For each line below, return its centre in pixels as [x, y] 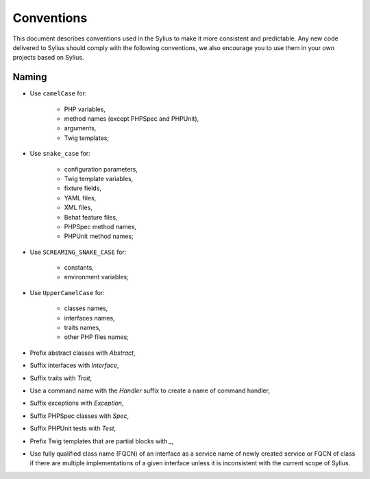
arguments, [80, 128]
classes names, [86, 308]
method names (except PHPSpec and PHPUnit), [132, 119]
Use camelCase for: [58, 93]
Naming [30, 77]
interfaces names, [90, 318]
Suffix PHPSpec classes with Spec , [79, 416]
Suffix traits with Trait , [61, 378]
